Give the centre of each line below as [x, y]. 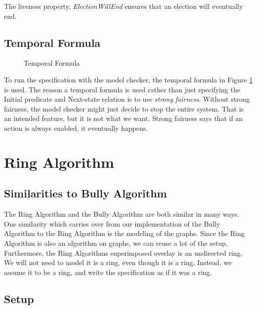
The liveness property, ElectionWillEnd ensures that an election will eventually [124, 6]
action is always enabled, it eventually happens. [76, 128]
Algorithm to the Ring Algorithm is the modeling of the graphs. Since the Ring [124, 233]
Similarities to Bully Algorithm [86, 193]
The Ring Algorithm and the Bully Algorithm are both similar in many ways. [122, 214]
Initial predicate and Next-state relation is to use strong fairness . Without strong [127, 99]
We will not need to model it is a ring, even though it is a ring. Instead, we [118, 262]
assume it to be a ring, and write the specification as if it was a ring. [108, 272]
